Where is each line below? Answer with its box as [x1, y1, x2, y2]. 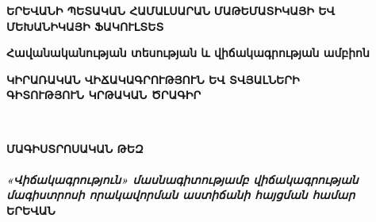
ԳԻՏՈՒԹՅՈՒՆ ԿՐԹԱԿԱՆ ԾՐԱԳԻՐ [6, 86, 201, 103]
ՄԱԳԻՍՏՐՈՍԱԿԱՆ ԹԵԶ [6, 140, 144, 156]
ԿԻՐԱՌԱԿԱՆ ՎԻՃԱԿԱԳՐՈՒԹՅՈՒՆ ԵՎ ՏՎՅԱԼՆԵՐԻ [6, 71, 300, 87]
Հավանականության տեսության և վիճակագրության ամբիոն [6, 44, 370, 61]
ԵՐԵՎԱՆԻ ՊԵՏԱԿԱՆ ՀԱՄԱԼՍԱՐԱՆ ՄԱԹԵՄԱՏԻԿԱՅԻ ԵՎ [6, 2, 336, 18]
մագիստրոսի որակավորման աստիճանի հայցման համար [6, 186, 355, 203]
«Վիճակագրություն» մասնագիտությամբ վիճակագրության [6, 170, 359, 187]
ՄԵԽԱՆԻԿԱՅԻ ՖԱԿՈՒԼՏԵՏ [6, 17, 164, 34]
